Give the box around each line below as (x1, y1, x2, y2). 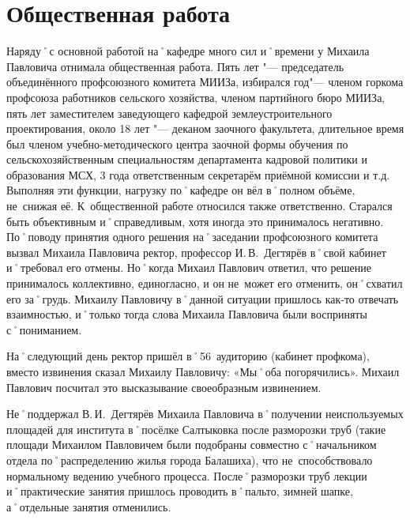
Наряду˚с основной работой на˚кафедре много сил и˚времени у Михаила (6, 43, 370, 59)
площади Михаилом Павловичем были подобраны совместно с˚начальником (6, 436, 377, 453)
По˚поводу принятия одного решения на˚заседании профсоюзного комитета (6, 228, 378, 245)
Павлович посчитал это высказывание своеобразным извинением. (6, 379, 322, 395)
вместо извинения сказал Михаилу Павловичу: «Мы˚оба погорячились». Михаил (6, 364, 400, 379)
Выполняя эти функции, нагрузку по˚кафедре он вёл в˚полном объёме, (6, 182, 355, 198)
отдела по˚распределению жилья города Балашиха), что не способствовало (6, 451, 373, 468)
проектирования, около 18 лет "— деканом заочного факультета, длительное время (6, 120, 404, 137)
